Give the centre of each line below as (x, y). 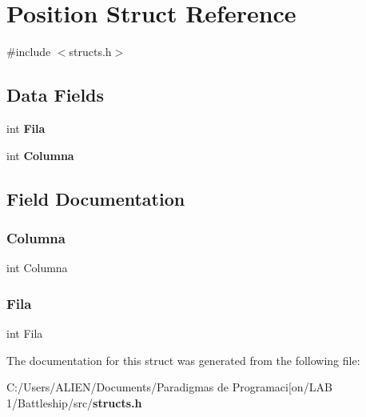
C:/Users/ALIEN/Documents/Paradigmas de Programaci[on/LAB (169, 387)
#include (29, 52)
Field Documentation (96, 198)
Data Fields (56, 95)
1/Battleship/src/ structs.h (74, 402)
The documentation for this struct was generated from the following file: (183, 360)
